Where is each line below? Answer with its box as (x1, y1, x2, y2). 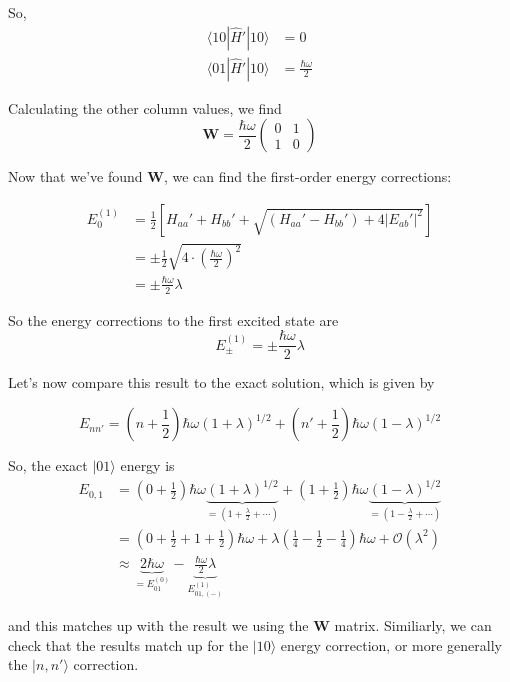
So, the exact (8, 455, 88, 476)
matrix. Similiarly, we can (334, 615, 492, 636)
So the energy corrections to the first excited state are (8, 309, 339, 330)
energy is (120, 455, 175, 476)
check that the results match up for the (8, 634, 249, 655)
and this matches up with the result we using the (8, 615, 309, 636)
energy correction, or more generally (280, 634, 502, 655)
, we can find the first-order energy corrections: (163, 166, 452, 187)
